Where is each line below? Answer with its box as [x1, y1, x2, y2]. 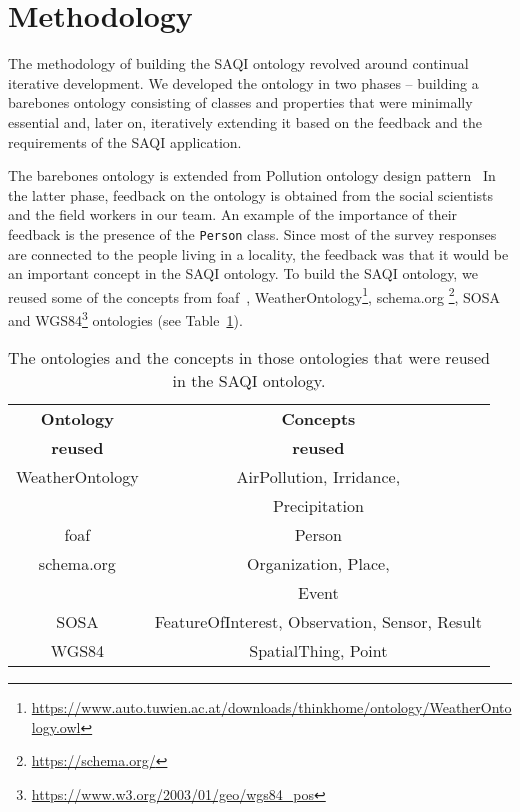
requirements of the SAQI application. [8, 131, 242, 152]
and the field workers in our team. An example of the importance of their [8, 204, 458, 225]
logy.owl [31, 716, 81, 737]
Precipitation [272, 494, 364, 518]
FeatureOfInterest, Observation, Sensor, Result [154, 610, 482, 634]
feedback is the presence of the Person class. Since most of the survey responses [8, 223, 497, 244]
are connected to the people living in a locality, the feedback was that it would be [8, 243, 509, 264]
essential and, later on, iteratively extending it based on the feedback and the [8, 111, 482, 132]
